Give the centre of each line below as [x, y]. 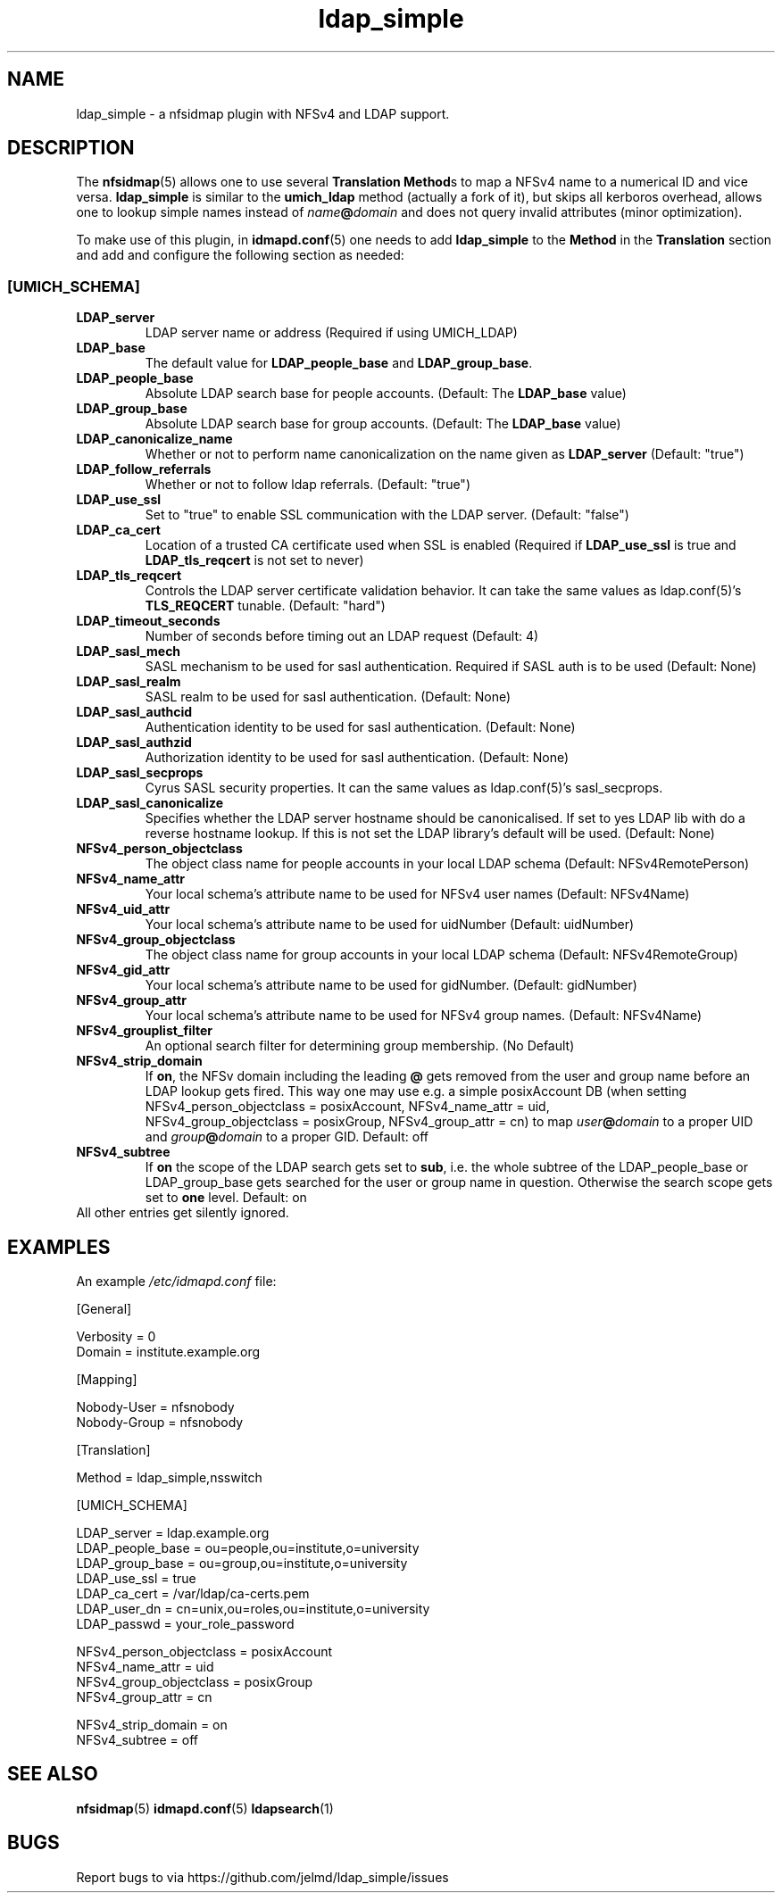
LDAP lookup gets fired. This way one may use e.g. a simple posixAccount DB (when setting [416, 1091]
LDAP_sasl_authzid [134, 743]
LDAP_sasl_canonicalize [150, 803]
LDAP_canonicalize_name [154, 439]
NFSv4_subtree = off [137, 1740]
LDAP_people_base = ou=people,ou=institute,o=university [248, 1548]
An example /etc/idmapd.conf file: [176, 1282]
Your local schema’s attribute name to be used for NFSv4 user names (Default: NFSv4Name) [417, 894]
